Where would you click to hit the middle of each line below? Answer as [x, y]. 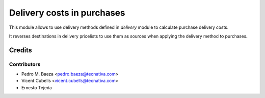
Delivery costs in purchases [67, 13]
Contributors [25, 64]
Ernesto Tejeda [37, 87]
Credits [21, 50]
